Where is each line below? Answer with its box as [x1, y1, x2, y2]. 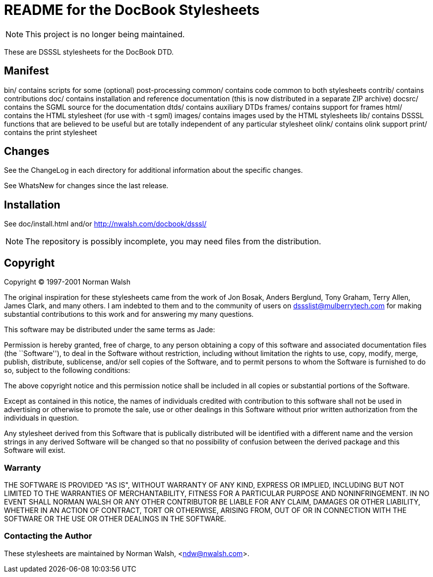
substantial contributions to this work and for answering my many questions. [4, 310, 254, 319]
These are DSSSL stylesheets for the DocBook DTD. [4, 47, 174, 56]
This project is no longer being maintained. [25, 29, 185, 39]
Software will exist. [4, 446, 65, 455]
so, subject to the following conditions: [4, 366, 130, 375]
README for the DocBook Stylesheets [4, 1, 260, 18]
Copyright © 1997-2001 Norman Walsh [4, 278, 130, 287]
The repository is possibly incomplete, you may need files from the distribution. [25, 236, 321, 247]
